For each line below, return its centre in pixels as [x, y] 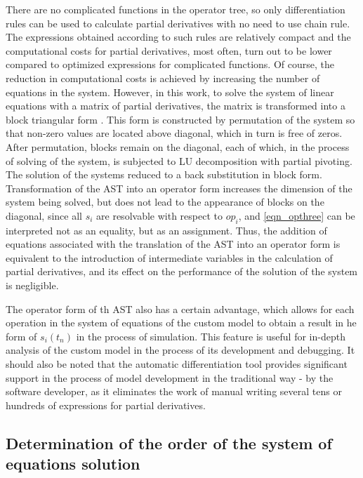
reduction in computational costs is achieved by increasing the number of [163, 78]
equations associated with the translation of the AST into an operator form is [173, 244]
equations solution [73, 464]
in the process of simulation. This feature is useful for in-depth [211, 336]
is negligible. [32, 285]
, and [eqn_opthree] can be [297, 215]
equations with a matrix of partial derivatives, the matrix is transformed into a [176, 106]
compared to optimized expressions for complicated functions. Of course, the [170, 64]
